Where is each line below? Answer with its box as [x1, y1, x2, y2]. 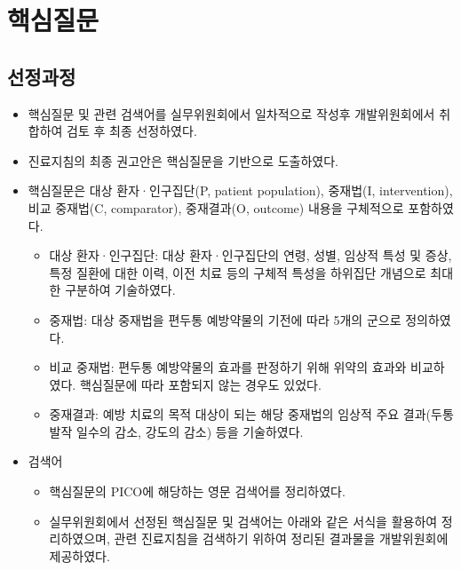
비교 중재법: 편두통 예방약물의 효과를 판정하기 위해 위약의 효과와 [49, 358, 407, 376]
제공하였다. [49, 546, 110, 565]
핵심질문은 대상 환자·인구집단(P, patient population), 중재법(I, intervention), [28, 181, 453, 200]
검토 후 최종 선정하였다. [67, 122, 197, 140]
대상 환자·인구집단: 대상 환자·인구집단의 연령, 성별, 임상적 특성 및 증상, [49, 246, 452, 265]
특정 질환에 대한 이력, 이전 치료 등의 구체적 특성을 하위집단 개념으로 [49, 263, 426, 281]
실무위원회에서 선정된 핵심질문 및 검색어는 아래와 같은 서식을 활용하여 [49, 511, 438, 530]
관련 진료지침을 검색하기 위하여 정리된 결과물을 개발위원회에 [114, 529, 449, 548]
